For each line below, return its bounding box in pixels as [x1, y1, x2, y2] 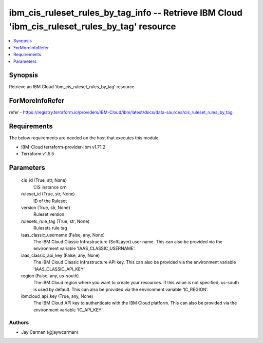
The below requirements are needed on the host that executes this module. [9, 135, 160, 141]
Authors [9, 319, 29, 326]
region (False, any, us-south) [21, 273, 79, 279]
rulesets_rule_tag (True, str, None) [21, 218, 90, 224]
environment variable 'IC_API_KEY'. [33, 307, 104, 313]
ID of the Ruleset [33, 198, 67, 204]
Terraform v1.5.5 [21, 151, 55, 157]
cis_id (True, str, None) [21, 177, 67, 183]
